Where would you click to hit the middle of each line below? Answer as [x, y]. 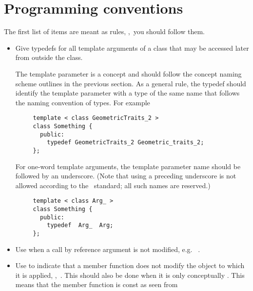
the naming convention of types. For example [83, 102]
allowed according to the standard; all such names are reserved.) [113, 185]
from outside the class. [49, 57]
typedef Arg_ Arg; [80, 225]
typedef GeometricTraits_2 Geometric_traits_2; [126, 143]
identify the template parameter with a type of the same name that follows [127, 93]
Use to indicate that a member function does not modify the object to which [130, 265]
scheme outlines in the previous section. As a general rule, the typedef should [131, 83]
